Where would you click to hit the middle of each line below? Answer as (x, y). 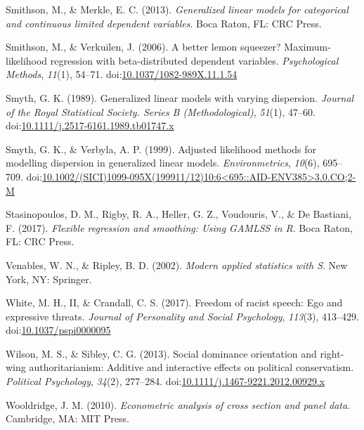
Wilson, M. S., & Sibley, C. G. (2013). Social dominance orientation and (161, 353)
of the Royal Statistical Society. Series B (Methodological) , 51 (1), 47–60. (161, 111)
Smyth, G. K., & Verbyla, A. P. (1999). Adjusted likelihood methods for (161, 149)
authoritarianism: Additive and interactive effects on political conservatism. (191, 367)
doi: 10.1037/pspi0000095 (58, 330)
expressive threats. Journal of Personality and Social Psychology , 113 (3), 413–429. (182, 316)
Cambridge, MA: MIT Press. (67, 418)
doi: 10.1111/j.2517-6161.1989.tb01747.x (90, 125)
